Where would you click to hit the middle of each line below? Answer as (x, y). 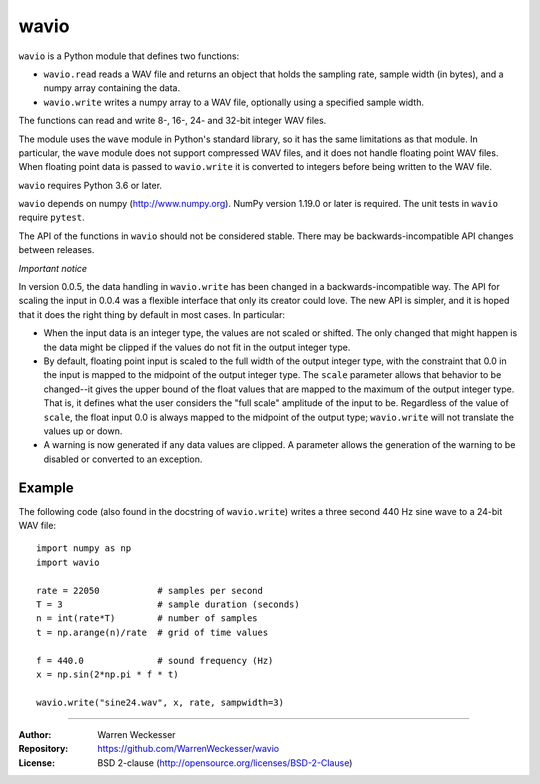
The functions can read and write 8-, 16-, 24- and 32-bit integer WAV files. (172, 121)
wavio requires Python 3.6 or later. (90, 185)
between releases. (56, 250)
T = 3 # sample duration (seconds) (168, 604)
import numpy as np (84, 548)
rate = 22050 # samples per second (150, 590)
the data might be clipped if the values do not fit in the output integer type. (197, 347)
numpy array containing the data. (111, 88)
